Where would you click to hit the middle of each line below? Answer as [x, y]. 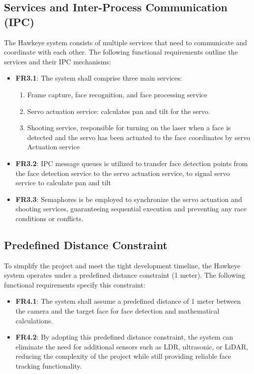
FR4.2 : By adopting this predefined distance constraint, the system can [124, 337]
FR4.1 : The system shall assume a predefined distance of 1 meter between [128, 301]
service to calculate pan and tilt [63, 183]
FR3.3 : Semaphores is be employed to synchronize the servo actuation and [129, 199]
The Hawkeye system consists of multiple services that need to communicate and [126, 42]
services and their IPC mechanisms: [57, 61]
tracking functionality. [49, 366]
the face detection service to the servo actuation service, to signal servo [123, 173]
